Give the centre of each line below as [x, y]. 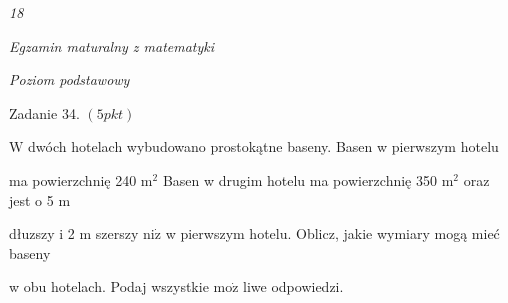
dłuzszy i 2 [42, 233]
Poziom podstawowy [69, 79]
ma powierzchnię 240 [73, 179]
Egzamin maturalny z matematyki [112, 45]
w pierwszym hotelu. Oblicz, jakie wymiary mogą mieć [332, 233]
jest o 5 [31, 199]
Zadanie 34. [44, 112]
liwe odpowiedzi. [293, 286]
